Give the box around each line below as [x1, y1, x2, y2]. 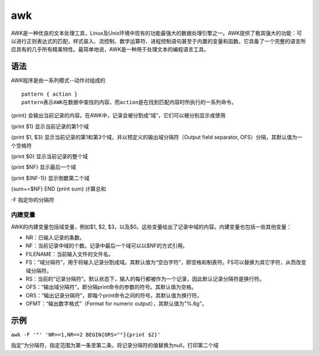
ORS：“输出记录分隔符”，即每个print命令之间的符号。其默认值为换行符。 [25, 292, 203, 299]
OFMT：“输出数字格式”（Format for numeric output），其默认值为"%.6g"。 [25, 300, 207, 307]
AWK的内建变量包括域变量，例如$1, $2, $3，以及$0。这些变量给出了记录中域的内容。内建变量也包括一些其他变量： [11, 223, 292, 230]
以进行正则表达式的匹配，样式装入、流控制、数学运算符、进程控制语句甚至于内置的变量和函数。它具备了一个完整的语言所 [11, 37, 306, 44]
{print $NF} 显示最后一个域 [11, 164, 76, 171]
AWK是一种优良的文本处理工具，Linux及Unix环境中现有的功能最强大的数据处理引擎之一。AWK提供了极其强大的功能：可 [11, 30, 302, 37]
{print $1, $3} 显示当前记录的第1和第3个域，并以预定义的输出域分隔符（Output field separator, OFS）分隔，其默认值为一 [11, 133, 302, 141]
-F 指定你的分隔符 [11, 196, 54, 203]
